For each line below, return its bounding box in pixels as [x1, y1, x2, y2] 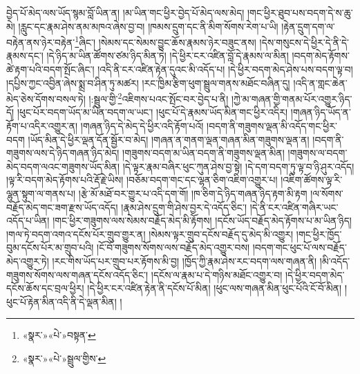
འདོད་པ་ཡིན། [6, 213, 50, 228]
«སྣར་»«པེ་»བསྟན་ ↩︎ [22, 328, 96, 342]
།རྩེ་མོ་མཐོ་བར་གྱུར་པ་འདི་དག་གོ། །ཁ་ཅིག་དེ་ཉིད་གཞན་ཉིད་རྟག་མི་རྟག [78, 186, 307, 201]
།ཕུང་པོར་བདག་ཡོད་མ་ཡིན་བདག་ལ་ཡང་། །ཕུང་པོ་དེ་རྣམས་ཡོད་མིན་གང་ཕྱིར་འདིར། [17, 105, 288, 119]
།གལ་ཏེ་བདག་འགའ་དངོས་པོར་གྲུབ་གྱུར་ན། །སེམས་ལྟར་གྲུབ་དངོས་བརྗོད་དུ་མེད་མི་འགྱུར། [6, 226, 294, 241]
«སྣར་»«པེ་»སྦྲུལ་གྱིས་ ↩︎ [22, 351, 106, 365]
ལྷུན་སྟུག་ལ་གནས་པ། [6, 186, 76, 201]
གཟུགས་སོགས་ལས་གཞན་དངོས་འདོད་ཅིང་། [6, 267, 149, 282]
